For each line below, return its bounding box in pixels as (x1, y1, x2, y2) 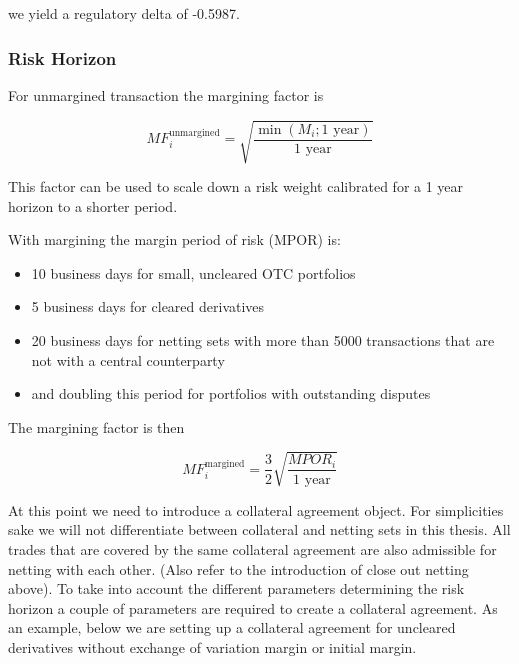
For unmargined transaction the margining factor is (8, 84, 324, 105)
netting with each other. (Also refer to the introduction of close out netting (8, 558, 469, 579)
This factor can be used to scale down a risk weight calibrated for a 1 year (8, 175, 464, 196)
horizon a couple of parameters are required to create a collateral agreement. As (8, 597, 498, 618)
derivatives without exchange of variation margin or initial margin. (8, 637, 417, 657)
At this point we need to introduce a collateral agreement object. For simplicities (8, 499, 504, 520)
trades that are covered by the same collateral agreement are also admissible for (8, 539, 497, 560)
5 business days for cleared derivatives (31, 296, 265, 317)
